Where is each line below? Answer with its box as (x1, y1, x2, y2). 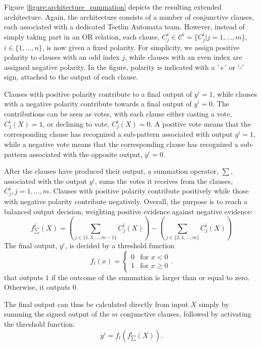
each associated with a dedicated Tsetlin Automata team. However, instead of (4, 21, 245, 32)
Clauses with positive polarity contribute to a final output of (4, 88, 192, 99)
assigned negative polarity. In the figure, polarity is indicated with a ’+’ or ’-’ (4, 61, 244, 72)
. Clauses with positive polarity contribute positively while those (49, 185, 249, 196)
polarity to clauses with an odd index (4, 52, 120, 62)
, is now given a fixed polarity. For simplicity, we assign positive (42, 42, 240, 52)
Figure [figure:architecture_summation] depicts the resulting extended (4, 2, 222, 12)
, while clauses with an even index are (124, 52, 242, 62)
